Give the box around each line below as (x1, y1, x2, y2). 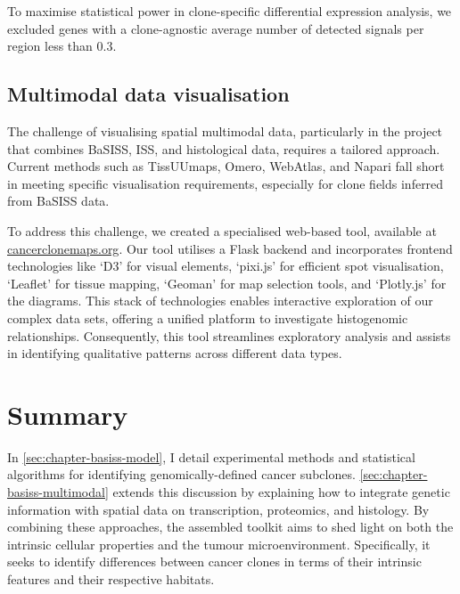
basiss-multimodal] (7, 483, 109, 501)
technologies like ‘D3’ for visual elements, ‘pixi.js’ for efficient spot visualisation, (7, 256, 444, 275)
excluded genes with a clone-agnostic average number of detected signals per (7, 19, 424, 37)
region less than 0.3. (7, 37, 117, 55)
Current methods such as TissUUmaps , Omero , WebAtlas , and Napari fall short (7, 157, 445, 175)
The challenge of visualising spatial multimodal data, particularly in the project (7, 121, 443, 140)
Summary (7, 395, 128, 432)
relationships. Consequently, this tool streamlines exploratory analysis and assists (7, 326, 451, 345)
